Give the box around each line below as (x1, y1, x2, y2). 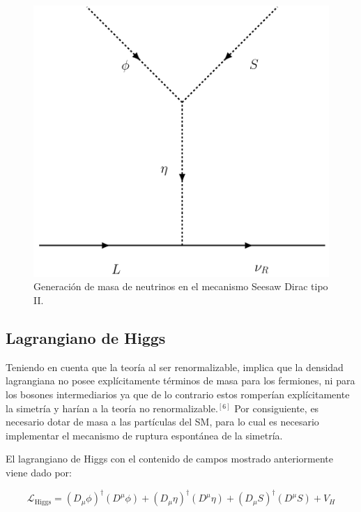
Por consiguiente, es (234, 400, 319, 415)
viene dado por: (6, 465, 72, 480)
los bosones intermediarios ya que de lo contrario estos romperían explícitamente (6, 387, 350, 402)
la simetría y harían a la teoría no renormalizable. (6, 400, 218, 415)
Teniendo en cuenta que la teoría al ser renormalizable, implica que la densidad (6, 359, 344, 374)
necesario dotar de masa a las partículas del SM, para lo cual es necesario (6, 414, 319, 429)
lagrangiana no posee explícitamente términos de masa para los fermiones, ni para (6, 373, 355, 388)
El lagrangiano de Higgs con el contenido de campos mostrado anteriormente (6, 451, 333, 466)
